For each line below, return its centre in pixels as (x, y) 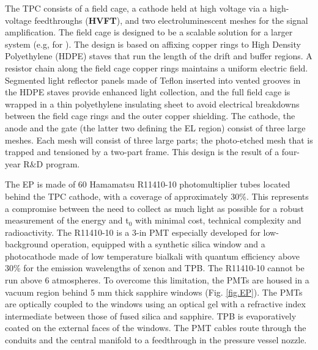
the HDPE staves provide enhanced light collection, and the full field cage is (148, 92)
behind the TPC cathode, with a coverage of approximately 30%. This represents (157, 196)
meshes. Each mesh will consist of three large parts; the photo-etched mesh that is (159, 140)
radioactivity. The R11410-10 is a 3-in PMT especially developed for (133, 232)
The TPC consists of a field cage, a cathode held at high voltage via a (136, 8)
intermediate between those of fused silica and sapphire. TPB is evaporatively (151, 315)
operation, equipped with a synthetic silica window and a (158, 244)
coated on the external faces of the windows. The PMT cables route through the (156, 328)
